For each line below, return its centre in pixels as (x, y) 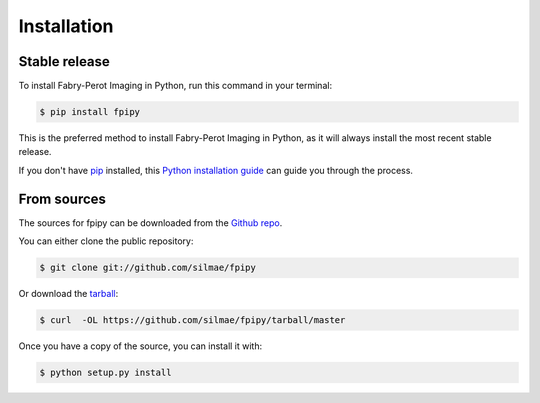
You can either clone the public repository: (106, 241)
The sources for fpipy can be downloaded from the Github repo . (150, 222)
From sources (62, 198)
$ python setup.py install (105, 373)
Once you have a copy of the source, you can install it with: (140, 346)
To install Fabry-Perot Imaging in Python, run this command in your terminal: (175, 86)
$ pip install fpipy (89, 112)
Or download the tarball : (68, 294)
